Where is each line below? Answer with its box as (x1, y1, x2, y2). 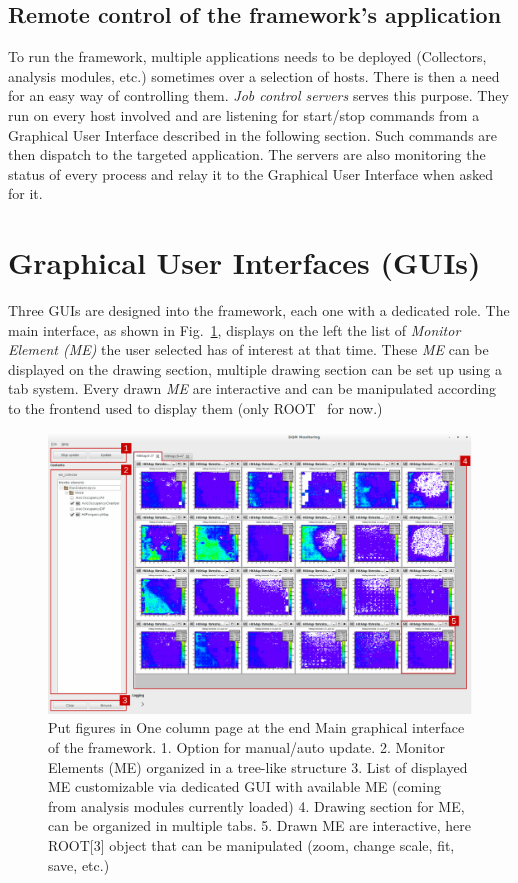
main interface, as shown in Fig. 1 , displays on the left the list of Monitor (8, 319, 461, 340)
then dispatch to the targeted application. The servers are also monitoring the (8, 144, 486, 165)
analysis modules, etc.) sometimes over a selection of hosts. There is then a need (8, 65, 500, 86)
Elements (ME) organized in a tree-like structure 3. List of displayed (48, 756, 468, 777)
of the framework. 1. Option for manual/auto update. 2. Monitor (48, 736, 445, 757)
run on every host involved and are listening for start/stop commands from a (8, 104, 480, 125)
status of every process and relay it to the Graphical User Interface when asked (8, 163, 493, 184)
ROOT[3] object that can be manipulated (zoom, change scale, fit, (48, 834, 455, 855)
